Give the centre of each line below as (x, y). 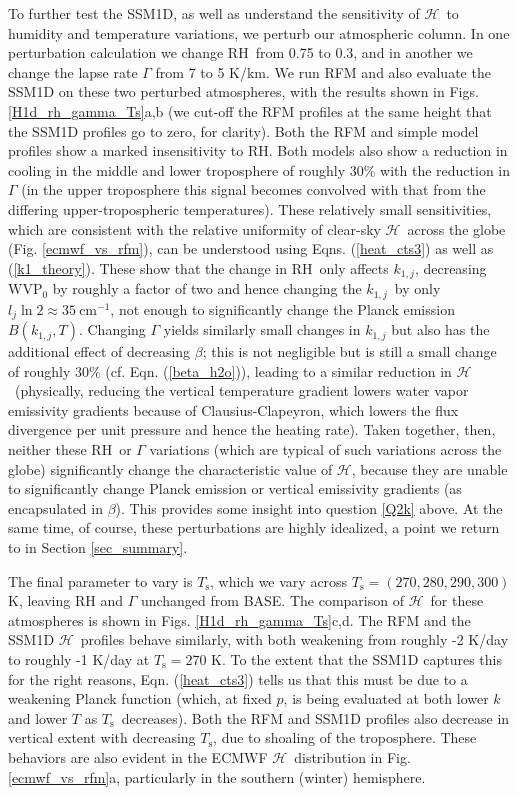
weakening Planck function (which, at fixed (140, 698)
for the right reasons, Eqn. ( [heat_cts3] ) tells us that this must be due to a (238, 678)
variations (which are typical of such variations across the (325, 449)
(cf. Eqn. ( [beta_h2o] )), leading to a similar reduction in (278, 370)
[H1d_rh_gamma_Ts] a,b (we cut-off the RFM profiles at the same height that (250, 110)
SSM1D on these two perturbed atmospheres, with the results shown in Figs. (243, 91)
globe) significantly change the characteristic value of (170, 468)
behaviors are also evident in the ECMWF (138, 756)
